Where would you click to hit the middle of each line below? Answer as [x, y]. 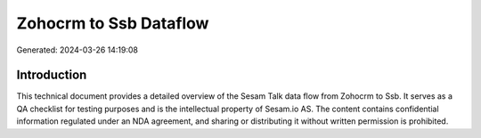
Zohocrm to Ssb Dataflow [113, 23]
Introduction [52, 75]
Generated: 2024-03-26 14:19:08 [77, 50]
